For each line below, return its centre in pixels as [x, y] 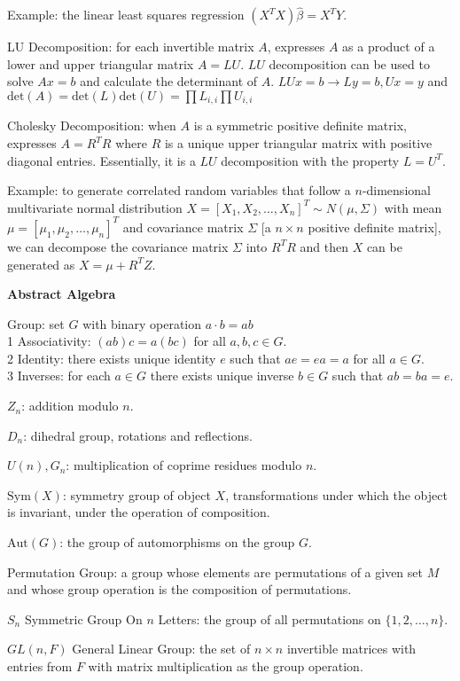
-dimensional [396, 190]
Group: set [36, 323]
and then [324, 246]
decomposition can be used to [349, 63]
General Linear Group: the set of [161, 649]
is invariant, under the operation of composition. [139, 512]
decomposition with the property [310, 160]
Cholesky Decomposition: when [92, 125]
